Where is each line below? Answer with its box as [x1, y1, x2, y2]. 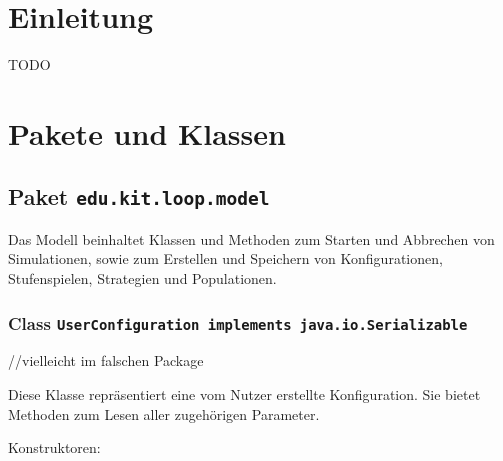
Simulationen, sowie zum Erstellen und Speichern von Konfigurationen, [8, 248, 443, 269]
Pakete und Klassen [8, 112, 286, 153]
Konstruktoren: [8, 437, 101, 458]
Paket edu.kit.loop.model [8, 181, 270, 212]
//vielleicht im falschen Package [8, 350, 204, 371]
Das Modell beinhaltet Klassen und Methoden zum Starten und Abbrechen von [8, 228, 495, 249]
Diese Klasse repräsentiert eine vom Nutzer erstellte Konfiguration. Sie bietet [8, 384, 481, 405]
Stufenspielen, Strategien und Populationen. [8, 268, 277, 289]
